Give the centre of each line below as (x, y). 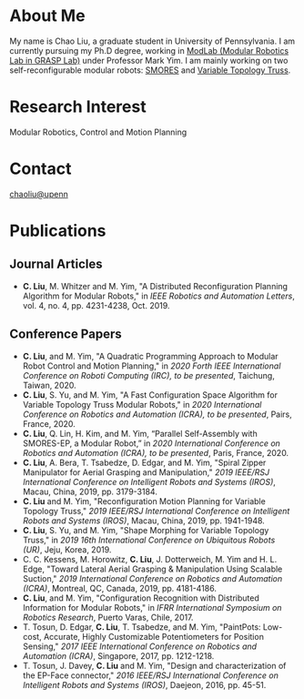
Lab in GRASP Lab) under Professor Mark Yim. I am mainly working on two (149, 60)
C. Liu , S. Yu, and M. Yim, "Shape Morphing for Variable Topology (146, 530)
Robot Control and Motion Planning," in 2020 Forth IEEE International (152, 366)
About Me (47, 16)
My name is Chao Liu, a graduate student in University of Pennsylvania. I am (152, 41)
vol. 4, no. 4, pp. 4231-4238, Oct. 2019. (96, 305)
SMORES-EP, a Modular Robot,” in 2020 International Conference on (151, 443)
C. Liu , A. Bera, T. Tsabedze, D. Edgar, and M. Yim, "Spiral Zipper (144, 462)
